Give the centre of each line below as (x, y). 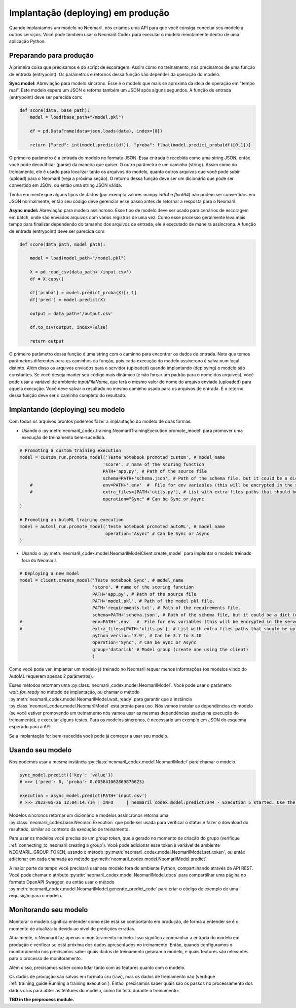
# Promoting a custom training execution (70, 451)
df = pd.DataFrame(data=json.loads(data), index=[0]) (96, 131)
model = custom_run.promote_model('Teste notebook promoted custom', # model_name (122, 458)
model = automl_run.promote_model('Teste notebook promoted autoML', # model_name (122, 527)
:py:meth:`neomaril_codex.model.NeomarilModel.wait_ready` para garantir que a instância (101, 699)
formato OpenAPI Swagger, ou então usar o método (62, 882)
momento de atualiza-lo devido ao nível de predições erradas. (72, 928)
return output (47, 341)
